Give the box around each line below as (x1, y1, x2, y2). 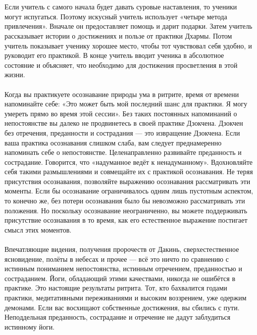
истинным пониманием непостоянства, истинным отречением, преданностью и (4, 263, 242, 274)
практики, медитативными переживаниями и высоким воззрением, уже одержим (4, 292, 247, 302)
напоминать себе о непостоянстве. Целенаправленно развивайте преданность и (4, 147, 242, 157)
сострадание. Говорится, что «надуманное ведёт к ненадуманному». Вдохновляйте (4, 156, 253, 167)
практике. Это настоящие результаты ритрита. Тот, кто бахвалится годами (4, 283, 227, 293)
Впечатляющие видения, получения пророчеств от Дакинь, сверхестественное (4, 244, 239, 254)
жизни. (4, 69, 25, 80)
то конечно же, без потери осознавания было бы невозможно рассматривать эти (4, 195, 245, 206)
